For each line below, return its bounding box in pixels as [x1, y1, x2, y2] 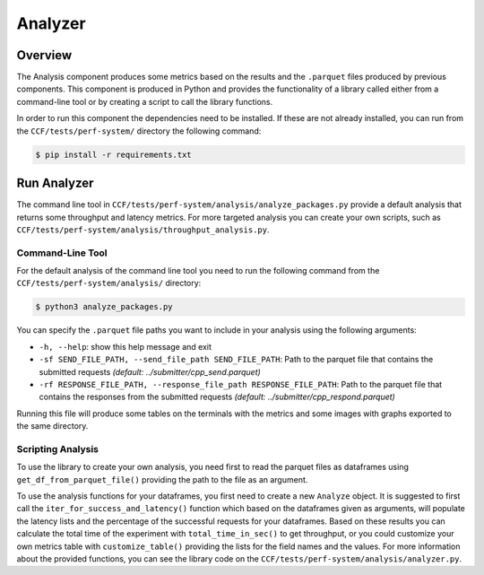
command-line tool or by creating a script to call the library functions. [16, 96, 273, 107]
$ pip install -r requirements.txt [35, 149, 192, 160]
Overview [16, 48, 73, 63]
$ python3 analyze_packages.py [35, 301, 174, 312]
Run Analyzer [16, 176, 94, 191]
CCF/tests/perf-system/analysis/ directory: [16, 278, 202, 289]
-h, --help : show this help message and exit [39, 341, 212, 352]
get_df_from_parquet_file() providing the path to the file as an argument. [16, 474, 308, 484]
